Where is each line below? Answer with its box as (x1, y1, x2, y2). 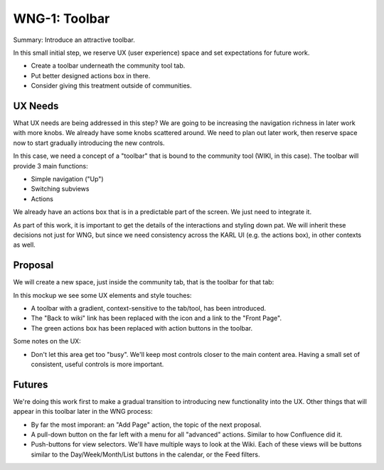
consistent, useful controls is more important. (31, 360, 164, 368)
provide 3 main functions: (13, 161, 88, 170)
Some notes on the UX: (13, 337, 81, 346)
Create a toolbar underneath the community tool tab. (31, 61, 186, 70)
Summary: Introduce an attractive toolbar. (13, 36, 135, 44)
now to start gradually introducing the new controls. (13, 139, 165, 147)
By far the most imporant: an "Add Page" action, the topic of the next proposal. (31, 420, 262, 429)
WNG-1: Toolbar (13, 11, 110, 26)
